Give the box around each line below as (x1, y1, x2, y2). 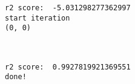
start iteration (5, 13, 70, 22)
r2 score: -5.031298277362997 (5, 4, 131, 12)
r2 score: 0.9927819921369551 (5, 62, 131, 71)
